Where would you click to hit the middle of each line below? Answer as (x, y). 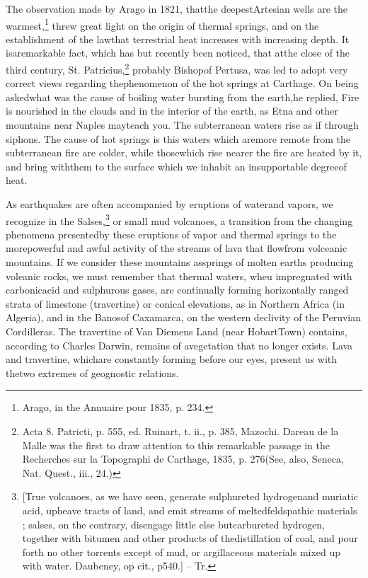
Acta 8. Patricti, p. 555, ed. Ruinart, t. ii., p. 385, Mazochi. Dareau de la (180, 431)
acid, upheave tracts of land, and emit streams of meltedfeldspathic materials (190, 510)
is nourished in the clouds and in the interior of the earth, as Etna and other (172, 111)
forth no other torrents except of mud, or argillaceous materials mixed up (182, 551)
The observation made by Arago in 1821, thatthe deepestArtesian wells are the (177, 8)
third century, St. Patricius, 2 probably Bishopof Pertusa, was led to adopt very (177, 68)
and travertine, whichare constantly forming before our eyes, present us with (172, 359)
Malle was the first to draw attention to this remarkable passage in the (176, 445)
